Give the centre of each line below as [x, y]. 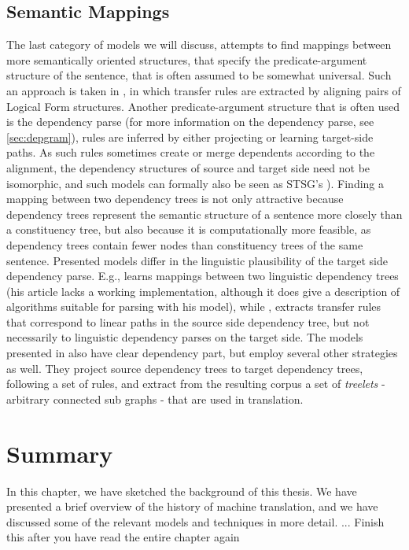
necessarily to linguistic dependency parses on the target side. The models [185, 337]
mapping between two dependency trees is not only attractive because [175, 199]
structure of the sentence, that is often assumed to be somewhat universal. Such [199, 75]
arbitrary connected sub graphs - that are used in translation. [155, 399]
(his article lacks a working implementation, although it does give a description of [203, 291]
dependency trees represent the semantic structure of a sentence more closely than [204, 214]
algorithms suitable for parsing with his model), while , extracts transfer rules [194, 306]
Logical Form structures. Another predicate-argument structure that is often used [203, 106]
